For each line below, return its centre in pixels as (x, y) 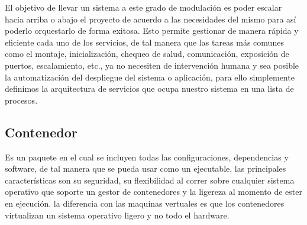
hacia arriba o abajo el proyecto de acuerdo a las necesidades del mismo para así (151, 19)
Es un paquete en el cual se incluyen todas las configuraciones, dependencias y (147, 157)
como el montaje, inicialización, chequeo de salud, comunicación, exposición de (147, 54)
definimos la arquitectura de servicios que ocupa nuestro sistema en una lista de (149, 89)
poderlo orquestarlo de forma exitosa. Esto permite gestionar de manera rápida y (152, 30)
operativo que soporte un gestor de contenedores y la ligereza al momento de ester (153, 192)
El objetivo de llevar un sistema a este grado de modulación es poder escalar (143, 7)
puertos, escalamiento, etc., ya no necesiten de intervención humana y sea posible (152, 65)
